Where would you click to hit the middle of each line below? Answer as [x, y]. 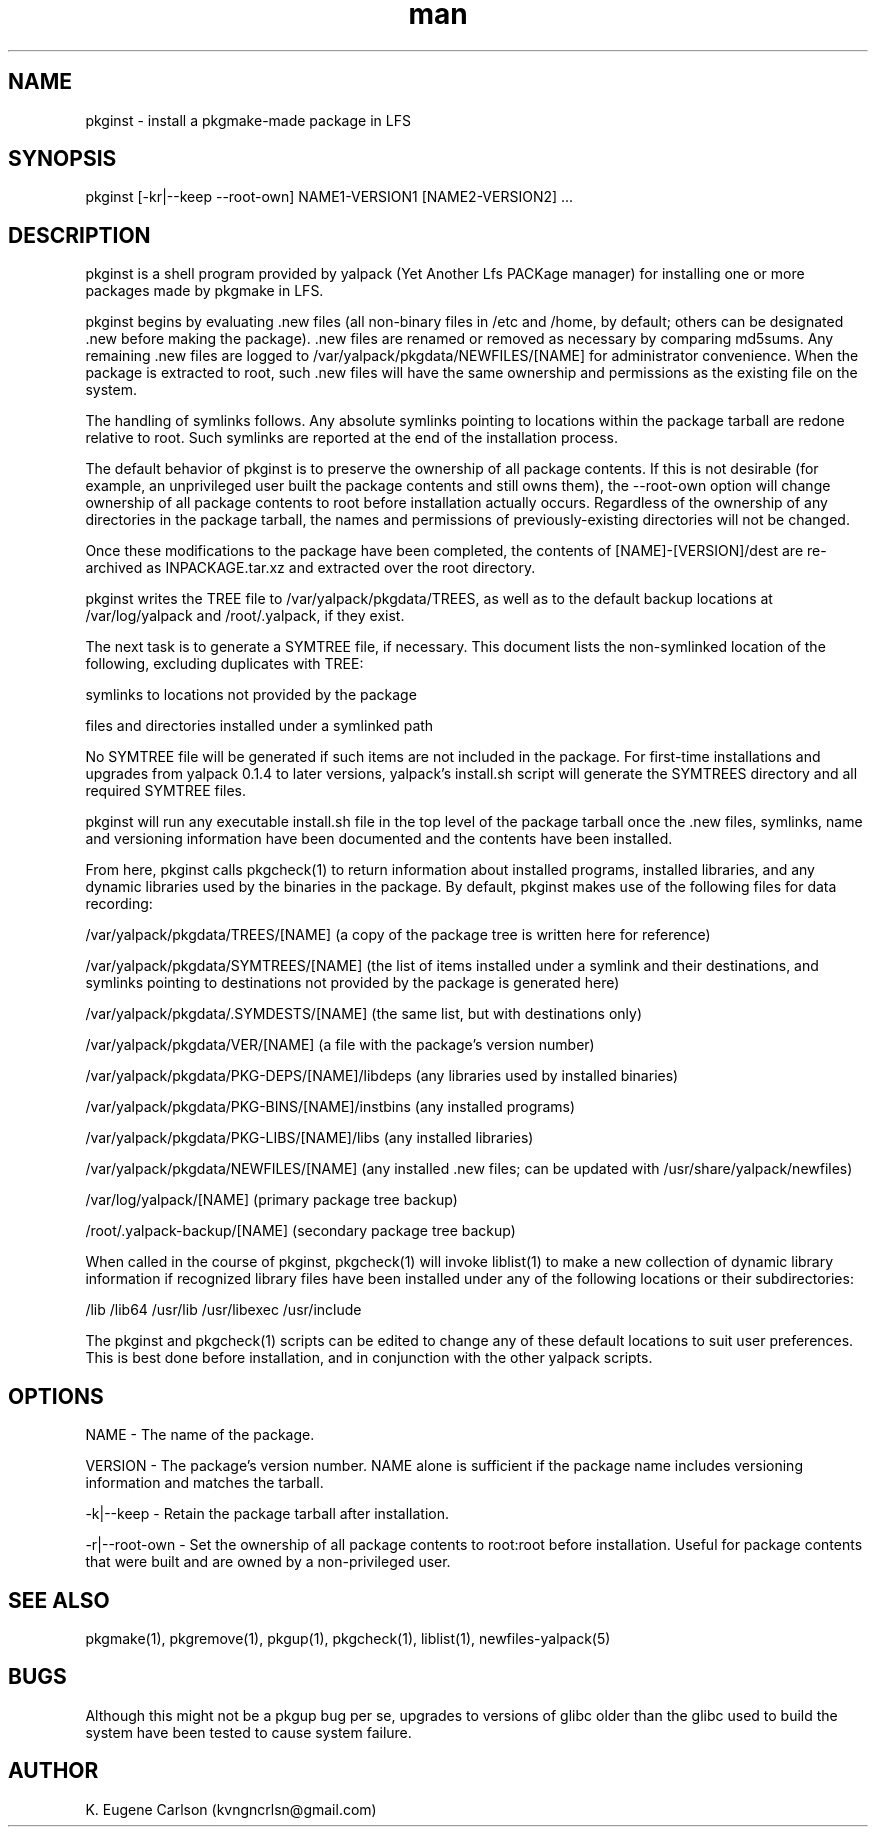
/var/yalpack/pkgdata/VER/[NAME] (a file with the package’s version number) [340, 1045]
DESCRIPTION [79, 235]
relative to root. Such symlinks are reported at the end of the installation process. [351, 438]
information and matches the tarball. [204, 1483]
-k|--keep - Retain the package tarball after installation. [267, 1514]
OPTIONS [56, 1396]
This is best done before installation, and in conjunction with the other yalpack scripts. [369, 1358]
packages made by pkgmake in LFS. [204, 291]
